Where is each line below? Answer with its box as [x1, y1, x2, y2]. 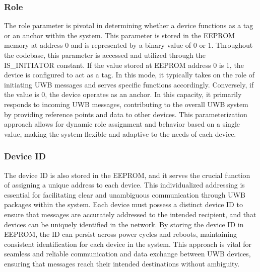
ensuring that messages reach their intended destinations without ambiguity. [4, 258, 240, 268]
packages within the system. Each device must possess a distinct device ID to [4, 199, 243, 210]
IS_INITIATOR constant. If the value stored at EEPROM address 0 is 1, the [4, 59, 244, 70]
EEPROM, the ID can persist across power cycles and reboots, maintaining [4, 229, 237, 239]
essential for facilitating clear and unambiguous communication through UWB [4, 189, 245, 200]
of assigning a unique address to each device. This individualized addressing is [4, 179, 245, 190]
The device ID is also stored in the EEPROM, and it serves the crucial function [4, 169, 250, 180]
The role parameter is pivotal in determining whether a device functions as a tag [4, 20, 253, 31]
